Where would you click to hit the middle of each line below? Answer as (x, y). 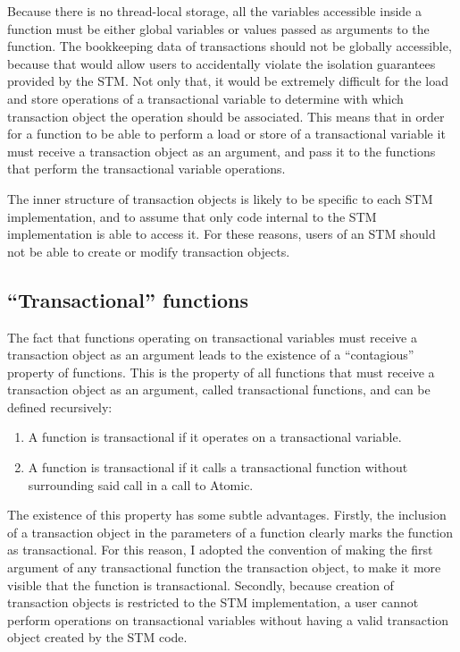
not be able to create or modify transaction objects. (149, 251)
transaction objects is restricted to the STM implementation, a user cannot (213, 602)
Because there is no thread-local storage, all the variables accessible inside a (214, 11)
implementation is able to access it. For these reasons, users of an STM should (222, 234)
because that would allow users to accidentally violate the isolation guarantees (222, 63)
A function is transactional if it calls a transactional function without (218, 467)
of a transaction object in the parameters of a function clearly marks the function (230, 532)
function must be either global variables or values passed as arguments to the (218, 28)
